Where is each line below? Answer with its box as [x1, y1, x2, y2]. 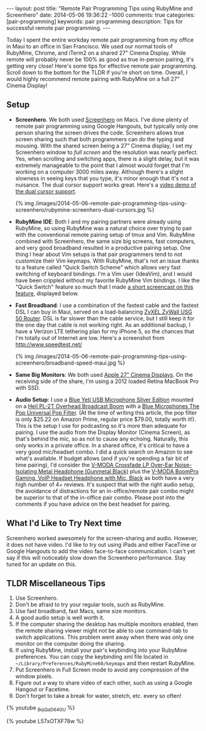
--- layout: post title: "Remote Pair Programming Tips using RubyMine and [6, 5, 193, 12]
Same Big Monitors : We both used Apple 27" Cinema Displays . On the [15, 371, 193, 378]
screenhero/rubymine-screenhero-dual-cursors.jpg [15, 206, 146, 213]
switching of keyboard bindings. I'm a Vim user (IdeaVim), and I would [15, 270, 193, 277]
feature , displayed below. [15, 290, 79, 297]
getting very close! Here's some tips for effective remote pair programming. [6, 63, 197, 69]
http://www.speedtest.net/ [15, 341, 83, 348]
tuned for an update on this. [6, 560, 77, 568]
